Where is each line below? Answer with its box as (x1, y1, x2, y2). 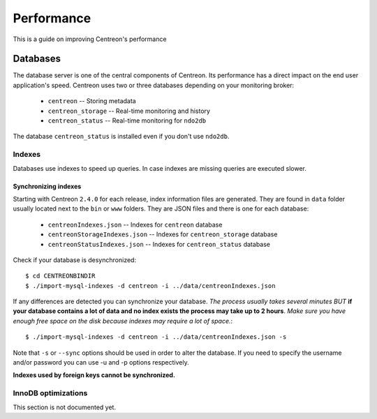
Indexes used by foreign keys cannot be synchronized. (13, 371, 176, 379)
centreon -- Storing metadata (47, 97, 136, 105)
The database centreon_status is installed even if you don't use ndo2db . (13, 132, 230, 141)
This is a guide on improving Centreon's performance (13, 35, 167, 43)
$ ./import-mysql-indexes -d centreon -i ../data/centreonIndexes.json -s (25, 333, 287, 341)
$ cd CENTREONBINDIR (25, 272, 96, 280)
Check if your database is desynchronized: (13, 255, 136, 264)
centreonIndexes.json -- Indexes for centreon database (47, 220, 223, 229)
